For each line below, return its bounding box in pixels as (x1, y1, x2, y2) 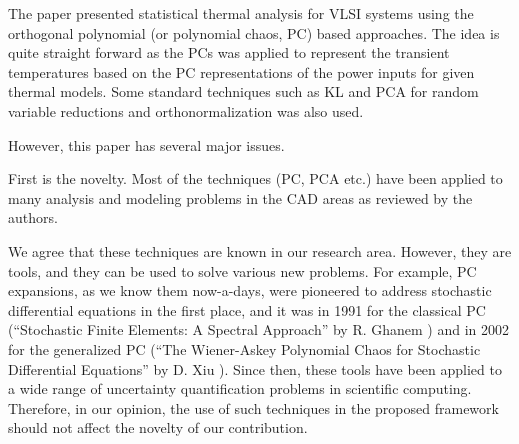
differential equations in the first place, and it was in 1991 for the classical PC (8, 299, 486, 320)
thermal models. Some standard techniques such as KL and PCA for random (8, 81, 479, 102)
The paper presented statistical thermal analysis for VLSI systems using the (8, 3, 474, 23)
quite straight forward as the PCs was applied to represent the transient (8, 42, 450, 63)
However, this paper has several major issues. (8, 134, 285, 155)
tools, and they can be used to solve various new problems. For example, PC (8, 260, 477, 281)
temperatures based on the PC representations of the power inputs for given (8, 61, 475, 82)
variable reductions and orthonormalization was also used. (8, 100, 364, 121)
